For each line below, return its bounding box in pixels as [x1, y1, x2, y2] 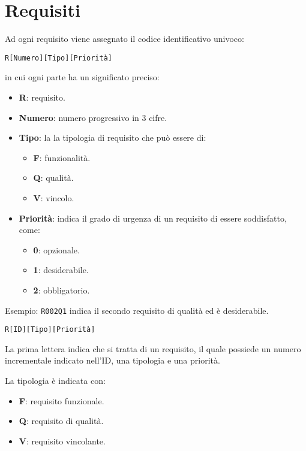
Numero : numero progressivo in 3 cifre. [19, 111, 167, 123]
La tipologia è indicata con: [5, 374, 106, 386]
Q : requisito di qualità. [19, 414, 104, 427]
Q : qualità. [33, 171, 74, 184]
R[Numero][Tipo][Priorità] [5, 53, 112, 62]
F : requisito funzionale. [19, 394, 104, 407]
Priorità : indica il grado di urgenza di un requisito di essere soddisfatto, [19, 211, 287, 224]
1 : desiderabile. [33, 264, 89, 276]
